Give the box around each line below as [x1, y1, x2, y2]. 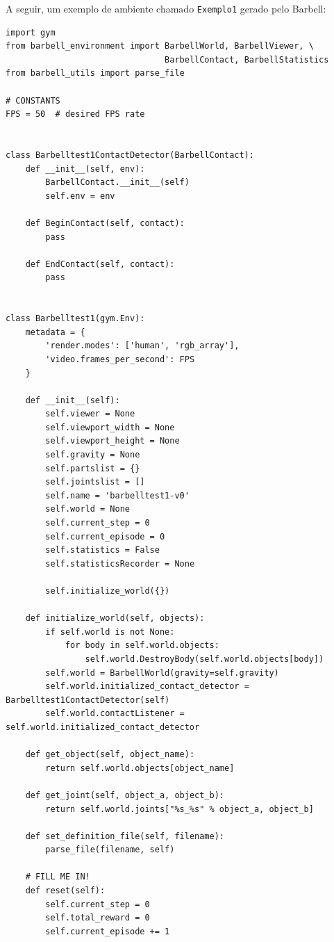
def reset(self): [25, 886, 106, 896]
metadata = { [25, 327, 85, 337]
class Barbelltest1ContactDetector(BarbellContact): [6, 150, 254, 160]
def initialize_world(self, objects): [25, 613, 205, 624]
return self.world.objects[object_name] [45, 763, 235, 773]
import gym [6, 27, 56, 38]
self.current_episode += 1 [45, 926, 170, 936]
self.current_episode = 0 [45, 531, 165, 542]
